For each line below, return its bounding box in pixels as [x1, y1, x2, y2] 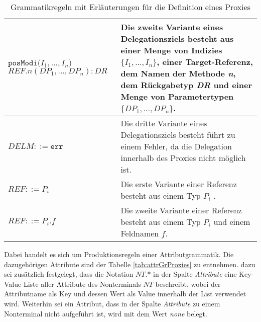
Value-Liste [4, 278, 39, 289]
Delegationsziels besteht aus [120, 33, 234, 44]
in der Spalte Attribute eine [153, 269, 237, 279]
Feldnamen [120, 227, 159, 239]
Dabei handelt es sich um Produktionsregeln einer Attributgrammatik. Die [4, 249, 234, 259]
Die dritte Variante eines [120, 117, 207, 129]
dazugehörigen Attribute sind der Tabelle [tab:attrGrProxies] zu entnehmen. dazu [4, 259, 255, 269]
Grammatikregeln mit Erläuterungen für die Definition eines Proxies [10, 1, 251, 13]
